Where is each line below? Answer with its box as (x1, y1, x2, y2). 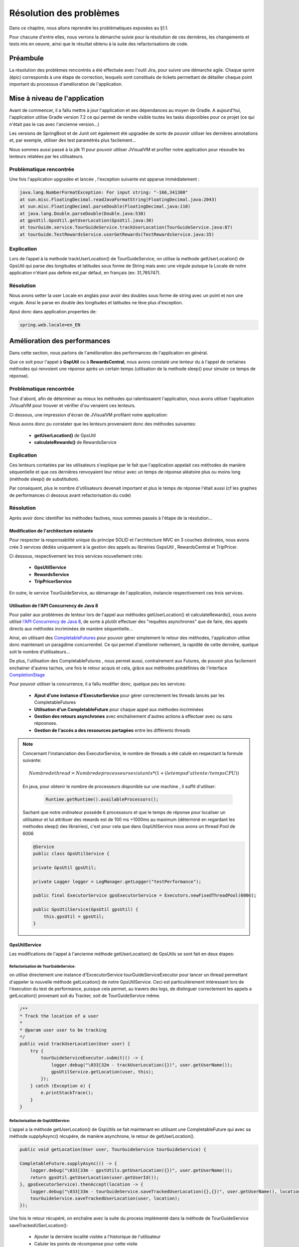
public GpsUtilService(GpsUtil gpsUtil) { (33, 907, 139, 912)
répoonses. (34, 720, 57, 726)
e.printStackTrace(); (40, 1090, 94, 1096)
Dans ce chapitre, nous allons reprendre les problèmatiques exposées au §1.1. (9, 25, 169, 31)
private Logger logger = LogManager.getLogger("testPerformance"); (33, 878, 202, 884)
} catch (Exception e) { (30, 1083, 91, 1088)
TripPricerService (34, 579, 72, 585)
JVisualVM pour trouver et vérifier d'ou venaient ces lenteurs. (9, 403, 136, 409)
